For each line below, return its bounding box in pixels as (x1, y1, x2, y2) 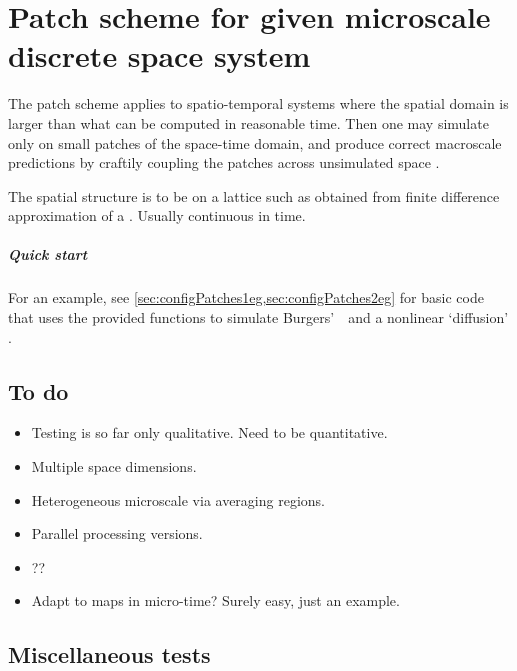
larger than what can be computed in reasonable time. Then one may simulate (8, 112, 489, 133)
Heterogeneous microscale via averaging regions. (31, 489, 325, 510)
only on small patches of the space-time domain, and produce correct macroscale (8, 132, 502, 153)
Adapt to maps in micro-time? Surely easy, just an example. (31, 590, 400, 611)
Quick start (8, 244, 88, 265)
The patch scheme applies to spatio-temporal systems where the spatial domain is (8, 93, 509, 114)
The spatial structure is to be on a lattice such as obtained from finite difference (8, 185, 500, 206)
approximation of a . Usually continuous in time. (8, 205, 306, 226)
